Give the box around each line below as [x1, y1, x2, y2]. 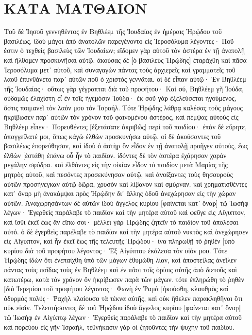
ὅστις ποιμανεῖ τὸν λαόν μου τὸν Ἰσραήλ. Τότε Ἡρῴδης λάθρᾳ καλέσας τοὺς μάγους [4, 102, 243, 112]
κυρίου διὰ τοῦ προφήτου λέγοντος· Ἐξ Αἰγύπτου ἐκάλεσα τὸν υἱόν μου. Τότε [4, 245, 227, 255]
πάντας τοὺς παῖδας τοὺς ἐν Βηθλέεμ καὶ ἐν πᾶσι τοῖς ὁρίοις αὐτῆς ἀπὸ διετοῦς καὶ [4, 264, 237, 274]
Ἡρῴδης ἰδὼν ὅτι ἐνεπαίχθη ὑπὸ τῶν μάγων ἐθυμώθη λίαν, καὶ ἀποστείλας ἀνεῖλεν [4, 255, 237, 265]
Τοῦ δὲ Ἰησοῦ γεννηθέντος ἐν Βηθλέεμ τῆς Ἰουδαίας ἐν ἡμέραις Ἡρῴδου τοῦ [4, 26, 222, 36]
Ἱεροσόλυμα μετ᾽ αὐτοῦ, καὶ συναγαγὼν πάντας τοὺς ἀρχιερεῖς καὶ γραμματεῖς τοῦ [4, 64, 235, 74]
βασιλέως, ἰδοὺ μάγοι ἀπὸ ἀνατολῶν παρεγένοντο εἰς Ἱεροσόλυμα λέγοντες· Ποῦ [4, 35, 234, 46]
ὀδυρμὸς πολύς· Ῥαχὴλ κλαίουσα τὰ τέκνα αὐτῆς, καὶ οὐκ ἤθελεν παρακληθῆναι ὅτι [4, 293, 243, 303]
